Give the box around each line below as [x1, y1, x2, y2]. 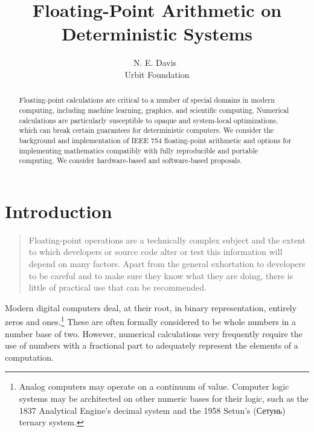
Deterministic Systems [61, 21, 253, 46]
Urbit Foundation [124, 68, 190, 80]
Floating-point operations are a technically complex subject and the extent [28, 233, 306, 246]
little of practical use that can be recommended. [28, 281, 207, 294]
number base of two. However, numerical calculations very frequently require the [5, 327, 303, 340]
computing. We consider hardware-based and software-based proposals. [19, 155, 242, 166]
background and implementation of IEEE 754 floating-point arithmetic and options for [19, 135, 292, 145]
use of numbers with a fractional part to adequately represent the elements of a [5, 339, 298, 352]
